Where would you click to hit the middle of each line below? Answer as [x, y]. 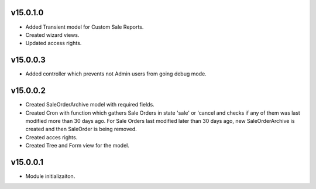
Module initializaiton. [50, 176]
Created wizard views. [52, 35]
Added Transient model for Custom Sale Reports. [85, 27]
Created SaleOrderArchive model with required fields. [90, 105]
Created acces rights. [51, 137]
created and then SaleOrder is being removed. [81, 129]
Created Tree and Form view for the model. [78, 146]
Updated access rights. [54, 43]
